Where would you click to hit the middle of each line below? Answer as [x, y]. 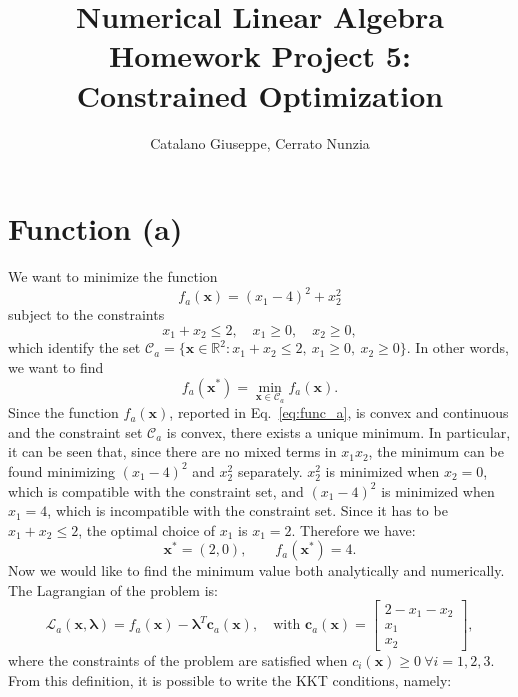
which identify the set [74, 347]
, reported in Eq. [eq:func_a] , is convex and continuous [339, 412]
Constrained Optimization [260, 94]
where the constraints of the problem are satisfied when [178, 659]
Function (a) [95, 228]
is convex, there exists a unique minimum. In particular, [338, 431]
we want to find [56, 366]
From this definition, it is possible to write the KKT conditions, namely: [230, 679]
